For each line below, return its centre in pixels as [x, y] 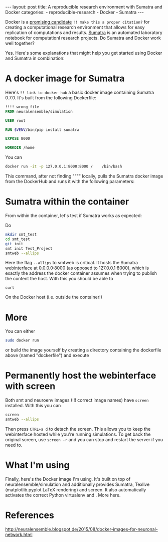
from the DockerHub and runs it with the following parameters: [70, 182]
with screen [30, 386]
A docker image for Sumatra [65, 78]
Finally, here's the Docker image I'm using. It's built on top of [68, 479]
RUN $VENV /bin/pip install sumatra [42, 130]
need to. [14, 445]
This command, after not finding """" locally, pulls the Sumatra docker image [84, 176]
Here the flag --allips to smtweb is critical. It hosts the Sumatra [72, 263]
